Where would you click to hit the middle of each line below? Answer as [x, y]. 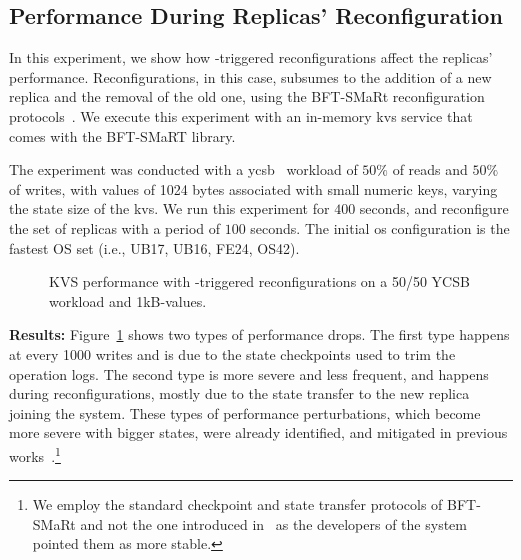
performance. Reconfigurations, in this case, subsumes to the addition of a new [250, 76]
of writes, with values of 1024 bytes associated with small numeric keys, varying [253, 188]
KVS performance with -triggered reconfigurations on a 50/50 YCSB [259, 281]
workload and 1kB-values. [128, 300]
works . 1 [35, 454]
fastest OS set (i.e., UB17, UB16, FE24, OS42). [154, 247]
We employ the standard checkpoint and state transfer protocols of [237, 504]
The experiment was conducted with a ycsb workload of [183, 169]
